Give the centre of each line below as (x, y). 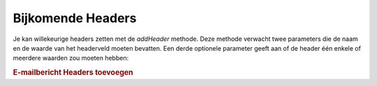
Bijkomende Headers (75, 18)
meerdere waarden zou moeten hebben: (71, 58)
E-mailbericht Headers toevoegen (73, 73)
